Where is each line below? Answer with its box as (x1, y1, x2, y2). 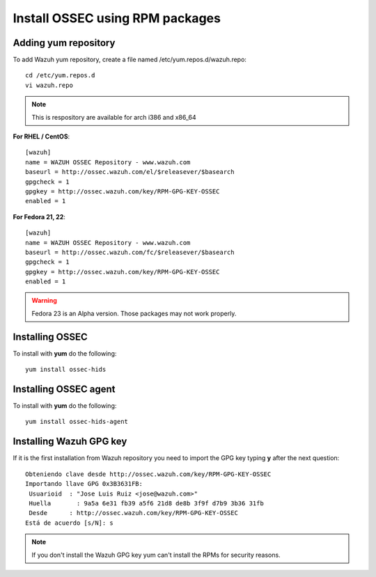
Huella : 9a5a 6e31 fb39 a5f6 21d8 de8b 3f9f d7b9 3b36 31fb (29, 499, 264, 507)
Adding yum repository (13, 37, 116, 49)
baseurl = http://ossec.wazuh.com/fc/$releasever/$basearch (25, 248, 235, 256)
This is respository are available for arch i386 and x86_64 (31, 113, 196, 121)
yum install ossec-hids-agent (25, 418, 129, 426)
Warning (31, 297, 57, 305)
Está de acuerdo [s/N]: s (25, 519, 114, 527)
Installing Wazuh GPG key (13, 436, 127, 448)
